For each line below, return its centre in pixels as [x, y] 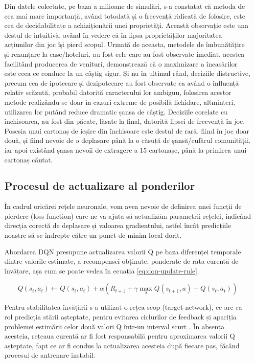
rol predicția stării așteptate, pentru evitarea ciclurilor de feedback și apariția [121, 317]
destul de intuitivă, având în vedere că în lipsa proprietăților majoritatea [113, 34]
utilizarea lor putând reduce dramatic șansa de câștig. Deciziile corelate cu [116, 111]
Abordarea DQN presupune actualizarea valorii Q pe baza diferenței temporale [123, 251]
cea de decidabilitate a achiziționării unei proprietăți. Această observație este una [127, 25]
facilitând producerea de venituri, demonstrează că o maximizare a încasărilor [121, 63]
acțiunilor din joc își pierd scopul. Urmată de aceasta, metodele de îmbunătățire [125, 44]
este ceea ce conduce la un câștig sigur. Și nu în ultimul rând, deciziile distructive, [127, 73]
